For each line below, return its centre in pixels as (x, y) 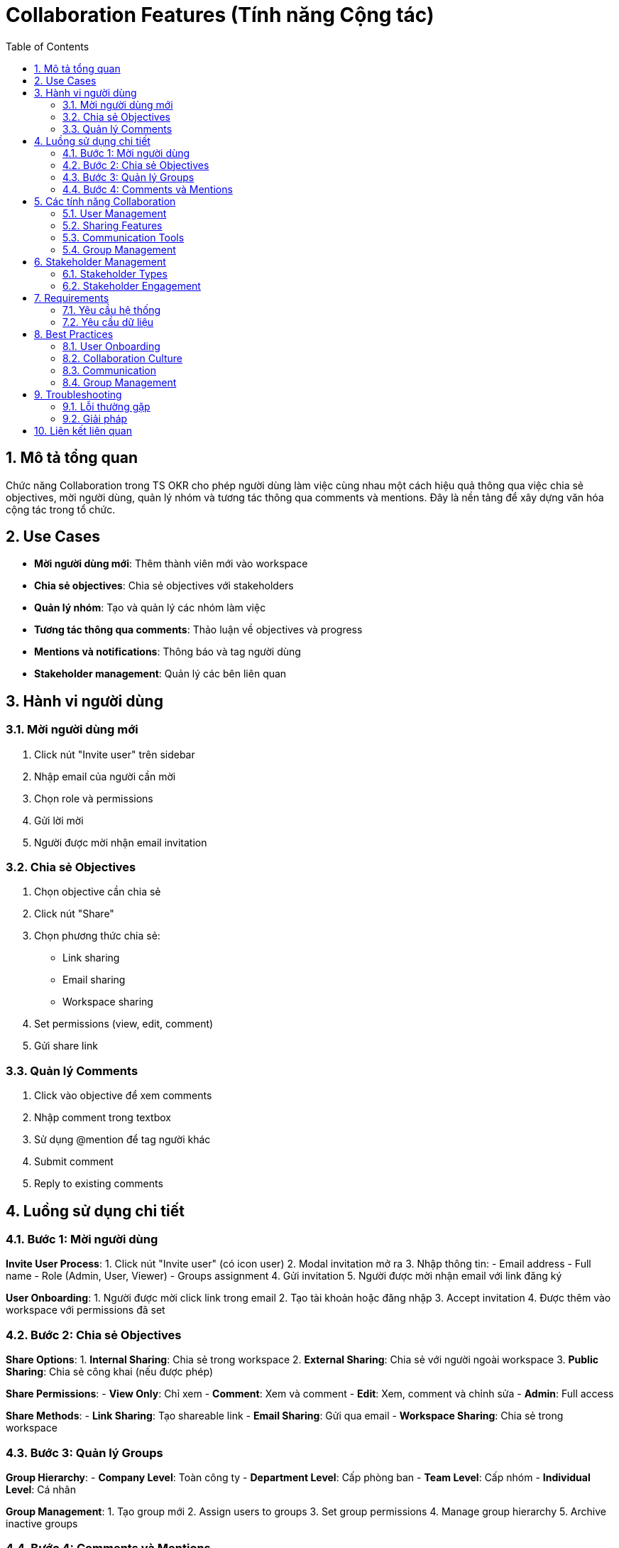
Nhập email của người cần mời (105, 776)
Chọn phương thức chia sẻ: (97, 936)
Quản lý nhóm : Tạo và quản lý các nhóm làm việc (150, 608)
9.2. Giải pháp (95, 418)
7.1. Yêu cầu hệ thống (112, 310)
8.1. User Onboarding (111, 346)
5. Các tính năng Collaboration (105, 201)
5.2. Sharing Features (113, 225)
